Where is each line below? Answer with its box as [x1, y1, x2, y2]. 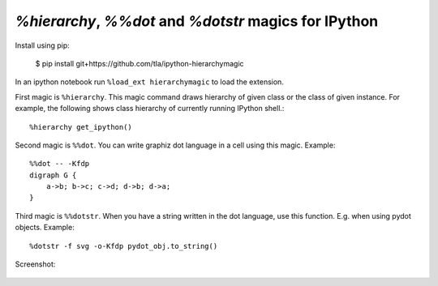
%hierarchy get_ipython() [29, 122, 133, 131]
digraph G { [29, 170, 77, 180]
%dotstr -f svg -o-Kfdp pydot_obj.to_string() [29, 241, 218, 250]
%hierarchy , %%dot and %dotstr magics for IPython [15, 12, 379, 30]
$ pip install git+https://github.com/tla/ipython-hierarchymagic [35, 58, 244, 68]
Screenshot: [15, 259, 56, 269]
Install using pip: [15, 41, 71, 50]
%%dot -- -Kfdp [29, 159, 90, 169]
